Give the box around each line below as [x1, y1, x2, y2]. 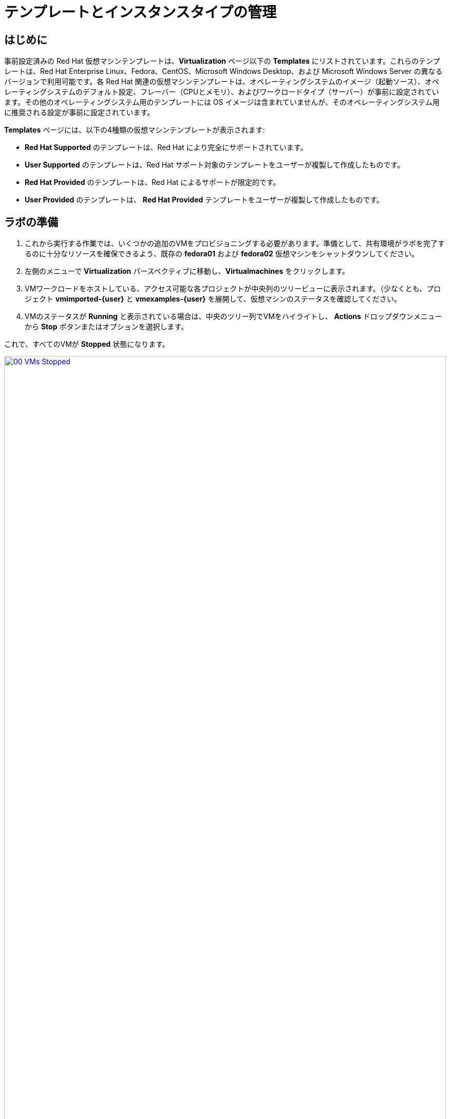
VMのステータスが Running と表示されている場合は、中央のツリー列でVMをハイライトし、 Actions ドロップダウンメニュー [25, 312, 442, 321]
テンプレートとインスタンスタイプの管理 [4, 4, 277, 21]
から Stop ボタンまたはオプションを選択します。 [25, 322, 189, 331]
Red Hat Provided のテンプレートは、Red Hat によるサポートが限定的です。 [25, 178, 280, 187]
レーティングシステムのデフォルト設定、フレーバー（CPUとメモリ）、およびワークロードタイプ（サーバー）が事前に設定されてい [4, 87, 439, 97]
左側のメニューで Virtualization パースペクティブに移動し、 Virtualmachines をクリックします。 [25, 267, 349, 276]
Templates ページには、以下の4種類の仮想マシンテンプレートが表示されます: [4, 125, 265, 135]
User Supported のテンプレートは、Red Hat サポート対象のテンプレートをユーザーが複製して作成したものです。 [25, 160, 404, 170]
